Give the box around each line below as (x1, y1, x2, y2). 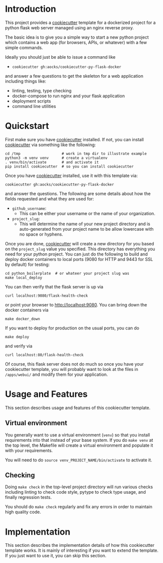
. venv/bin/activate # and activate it (5, 160, 99, 165)
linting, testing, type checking (12, 87, 72, 93)
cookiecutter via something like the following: (5, 142, 96, 148)
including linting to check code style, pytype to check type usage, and (5, 489, 146, 495)
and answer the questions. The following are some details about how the (5, 191, 151, 196)
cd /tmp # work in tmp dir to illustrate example (5, 151, 147, 156)
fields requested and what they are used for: (5, 195, 94, 201)
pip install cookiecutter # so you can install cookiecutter (5, 164, 134, 169)
